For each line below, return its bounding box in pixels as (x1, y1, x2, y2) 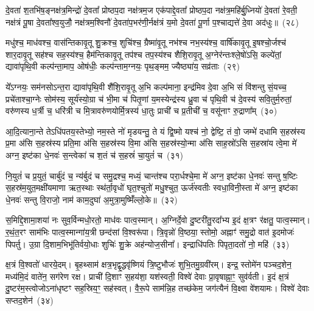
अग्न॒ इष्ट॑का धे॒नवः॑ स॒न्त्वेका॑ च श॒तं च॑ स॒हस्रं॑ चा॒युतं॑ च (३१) (5, 148, 184, 161)
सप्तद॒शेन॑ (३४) (5, 293, 54, 306)
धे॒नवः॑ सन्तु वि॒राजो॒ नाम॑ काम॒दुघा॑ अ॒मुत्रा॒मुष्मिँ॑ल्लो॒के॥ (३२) (5, 193, 178, 206)
